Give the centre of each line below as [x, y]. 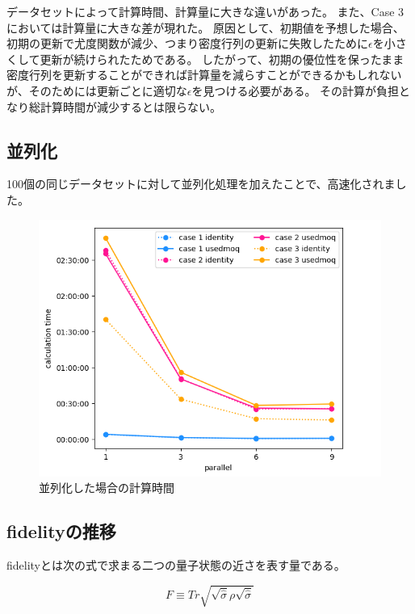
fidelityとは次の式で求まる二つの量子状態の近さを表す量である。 [176, 564]
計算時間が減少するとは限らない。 [130, 106]
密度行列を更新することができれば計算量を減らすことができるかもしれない [204, 75]
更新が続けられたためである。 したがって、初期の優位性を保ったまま [222, 59]
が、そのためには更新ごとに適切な [97, 90]
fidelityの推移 [61, 531]
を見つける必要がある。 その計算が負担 [296, 90]
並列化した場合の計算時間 [107, 488]
